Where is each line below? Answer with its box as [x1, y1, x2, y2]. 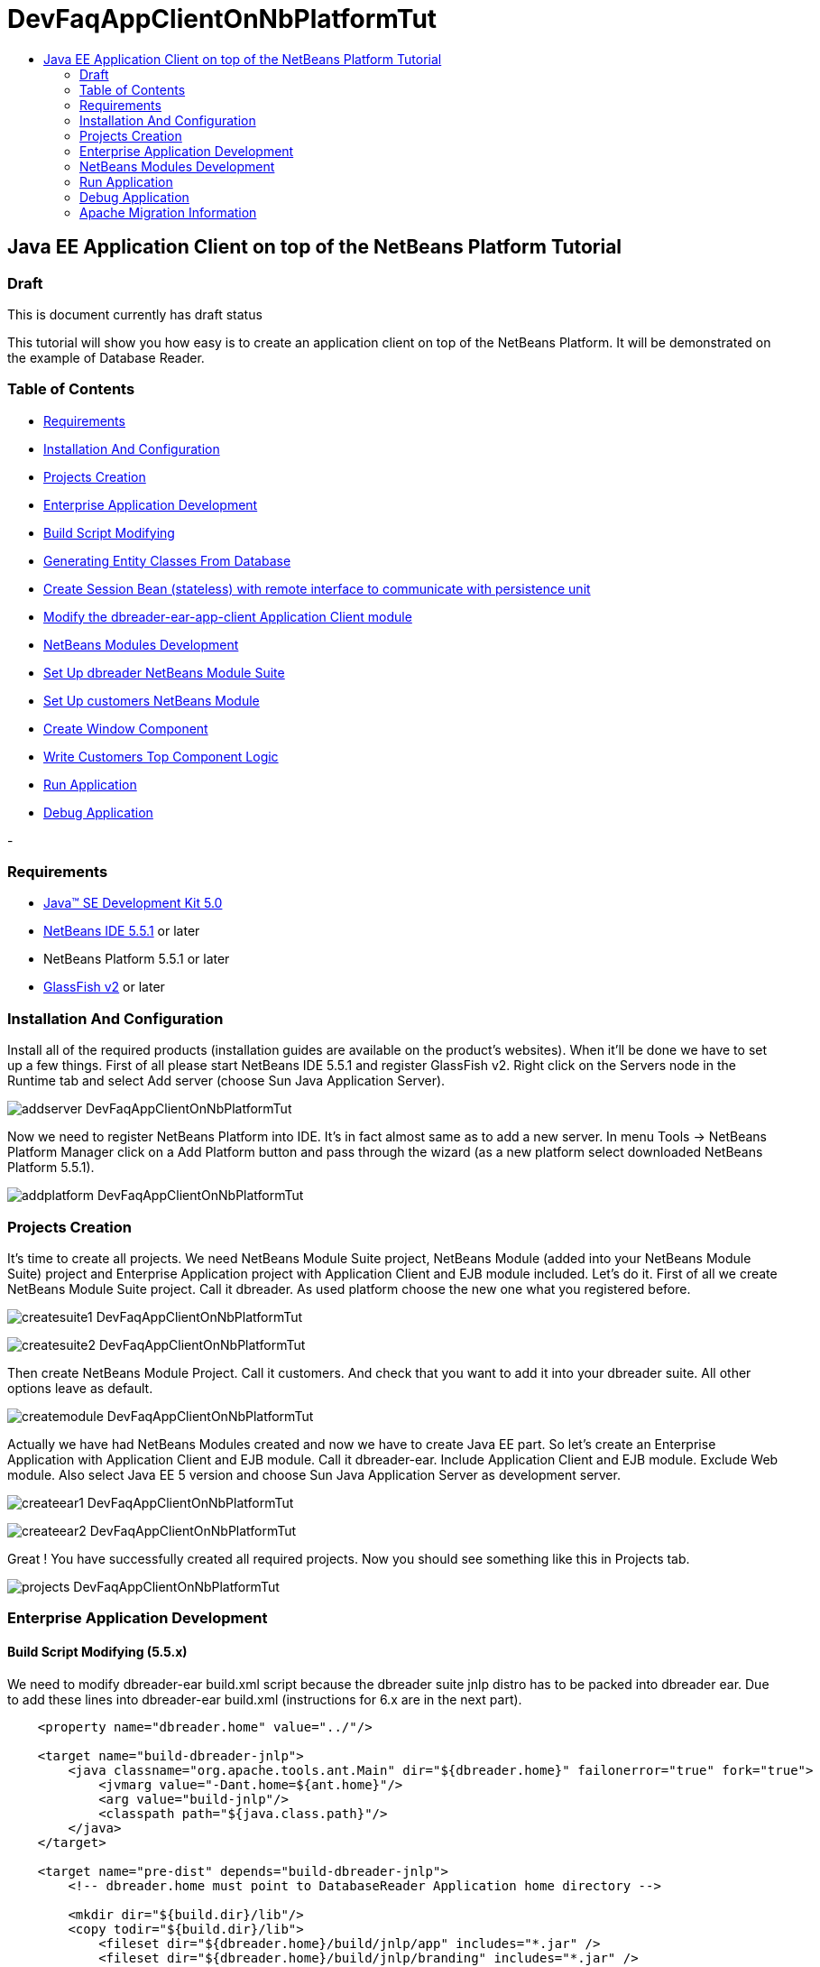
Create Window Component [43, 720, 208, 736]
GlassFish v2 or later [43, 979, 165, 995]
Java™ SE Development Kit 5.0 [43, 895, 223, 911]
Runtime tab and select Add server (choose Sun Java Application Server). [7, 1073, 446, 1089]
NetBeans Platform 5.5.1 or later [43, 951, 230, 967]
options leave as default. [7, 1380, 153, 1396]
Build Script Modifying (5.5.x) [7, 1643, 188, 1659]
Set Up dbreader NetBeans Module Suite [43, 664, 285, 680]
